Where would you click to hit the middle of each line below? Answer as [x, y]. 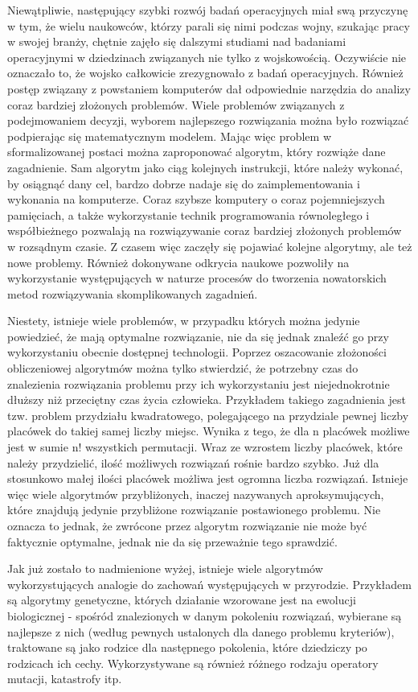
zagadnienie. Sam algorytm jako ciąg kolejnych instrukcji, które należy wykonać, [205, 167]
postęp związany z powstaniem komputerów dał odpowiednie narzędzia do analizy [209, 88]
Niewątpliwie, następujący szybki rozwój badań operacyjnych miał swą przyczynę [208, 10]
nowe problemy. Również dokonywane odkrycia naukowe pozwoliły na [178, 262]
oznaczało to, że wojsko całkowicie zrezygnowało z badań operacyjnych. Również [205, 73]
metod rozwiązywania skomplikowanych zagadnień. [133, 293]
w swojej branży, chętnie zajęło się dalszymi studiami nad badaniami [177, 41]
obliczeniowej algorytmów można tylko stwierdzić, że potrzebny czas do [183, 368]
